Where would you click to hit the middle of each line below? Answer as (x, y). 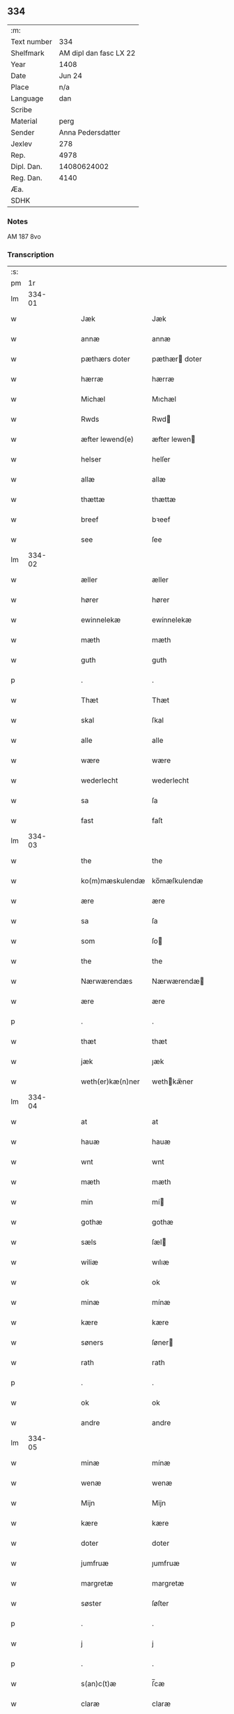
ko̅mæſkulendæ (178, 881)
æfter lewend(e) (108, 439)
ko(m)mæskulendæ (113, 881)
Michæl (93, 399)
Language (27, 98)
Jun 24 (70, 75)
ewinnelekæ (101, 620)
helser (91, 459)
